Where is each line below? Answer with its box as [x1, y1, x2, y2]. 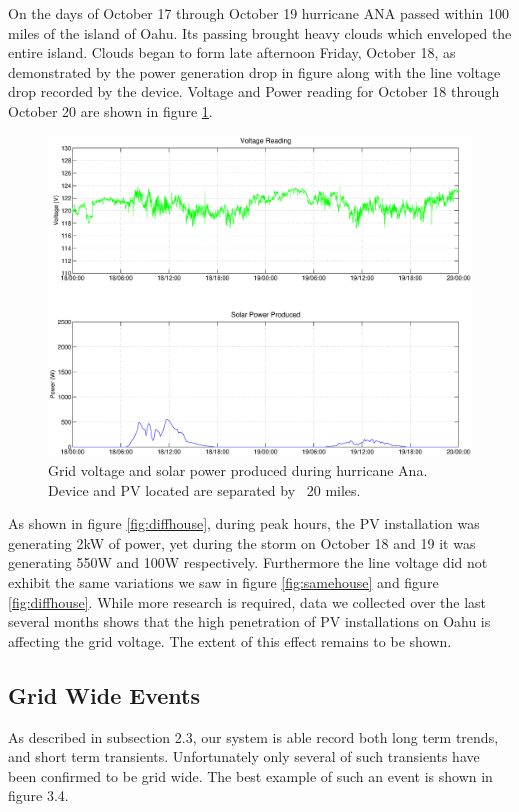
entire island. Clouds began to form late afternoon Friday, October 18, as [8, 42, 456, 63]
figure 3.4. [8, 785, 69, 806]
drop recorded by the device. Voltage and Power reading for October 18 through [8, 81, 500, 102]
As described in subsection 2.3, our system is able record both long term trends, [8, 726, 499, 747]
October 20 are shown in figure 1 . [8, 100, 213, 121]
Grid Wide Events [8, 679, 200, 710]
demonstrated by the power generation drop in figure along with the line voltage [8, 61, 501, 82]
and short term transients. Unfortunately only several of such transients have [8, 746, 480, 767]
